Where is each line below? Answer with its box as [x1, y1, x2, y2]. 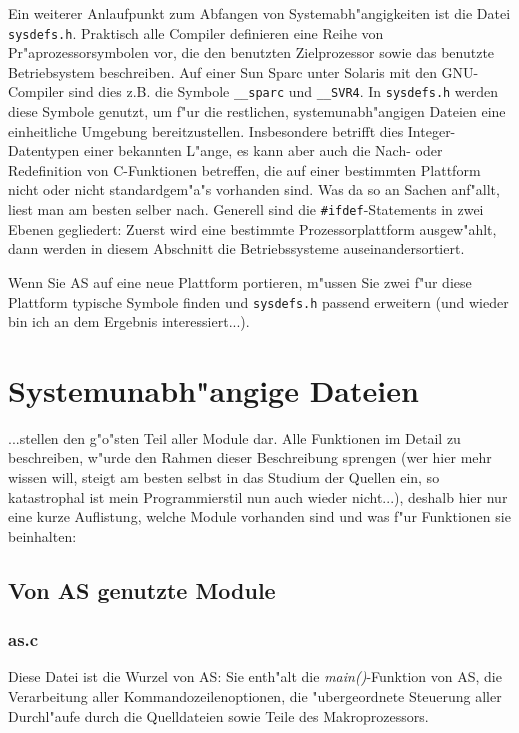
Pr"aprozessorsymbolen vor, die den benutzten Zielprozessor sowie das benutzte [8, 42, 495, 63]
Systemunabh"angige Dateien [8, 369, 419, 410]
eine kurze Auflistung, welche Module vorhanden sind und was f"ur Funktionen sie [8, 506, 511, 527]
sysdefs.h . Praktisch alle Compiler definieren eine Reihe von [8, 22, 384, 43]
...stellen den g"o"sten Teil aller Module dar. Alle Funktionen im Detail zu [8, 427, 461, 448]
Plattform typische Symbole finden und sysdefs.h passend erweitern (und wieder [8, 291, 509, 312]
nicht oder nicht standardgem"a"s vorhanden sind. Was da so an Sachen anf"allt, [8, 179, 500, 200]
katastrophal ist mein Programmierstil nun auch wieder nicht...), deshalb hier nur [8, 486, 508, 507]
